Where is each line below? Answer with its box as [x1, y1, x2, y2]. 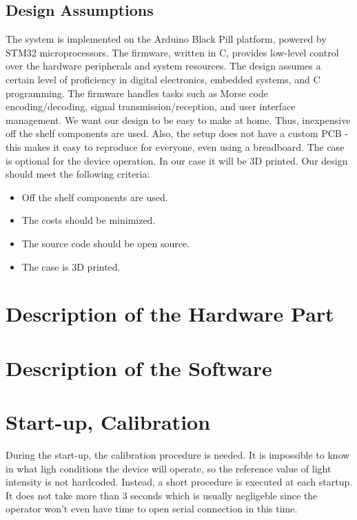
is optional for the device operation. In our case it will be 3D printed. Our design [6, 153, 348, 167]
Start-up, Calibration [6, 408, 211, 436]
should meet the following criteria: [6, 167, 150, 181]
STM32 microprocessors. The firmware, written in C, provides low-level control [6, 45, 339, 59]
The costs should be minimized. [21, 213, 156, 227]
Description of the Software [6, 353, 272, 382]
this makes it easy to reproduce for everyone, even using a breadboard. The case [6, 139, 345, 154]
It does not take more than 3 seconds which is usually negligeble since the [6, 488, 318, 502]
